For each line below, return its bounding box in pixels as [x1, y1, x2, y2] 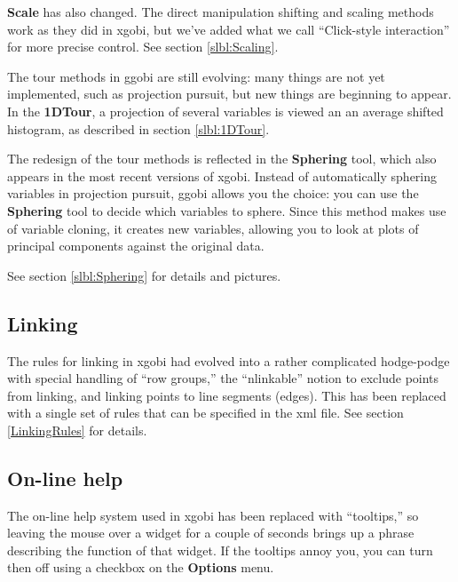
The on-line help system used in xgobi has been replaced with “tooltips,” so [7, 506, 419, 524]
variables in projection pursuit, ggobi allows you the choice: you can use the [7, 184, 419, 203]
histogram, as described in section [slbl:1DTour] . [7, 119, 270, 138]
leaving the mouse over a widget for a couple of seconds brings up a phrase [7, 523, 415, 542]
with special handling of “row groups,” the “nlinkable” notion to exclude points [7, 369, 439, 387]
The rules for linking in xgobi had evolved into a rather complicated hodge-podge [7, 351, 450, 370]
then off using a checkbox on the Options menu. [7, 558, 274, 577]
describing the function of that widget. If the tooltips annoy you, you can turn [7, 540, 433, 559]
